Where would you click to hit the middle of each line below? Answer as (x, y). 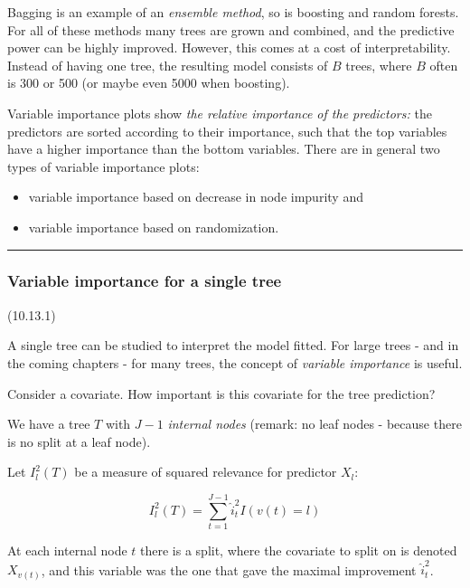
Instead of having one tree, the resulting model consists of (168, 65)
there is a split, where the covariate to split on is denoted (299, 550)
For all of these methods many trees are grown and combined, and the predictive (231, 29)
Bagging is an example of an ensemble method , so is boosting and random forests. (233, 12)
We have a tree (49, 424)
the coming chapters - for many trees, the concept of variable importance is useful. (235, 362)
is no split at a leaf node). (79, 441)
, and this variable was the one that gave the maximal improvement (229, 569)
